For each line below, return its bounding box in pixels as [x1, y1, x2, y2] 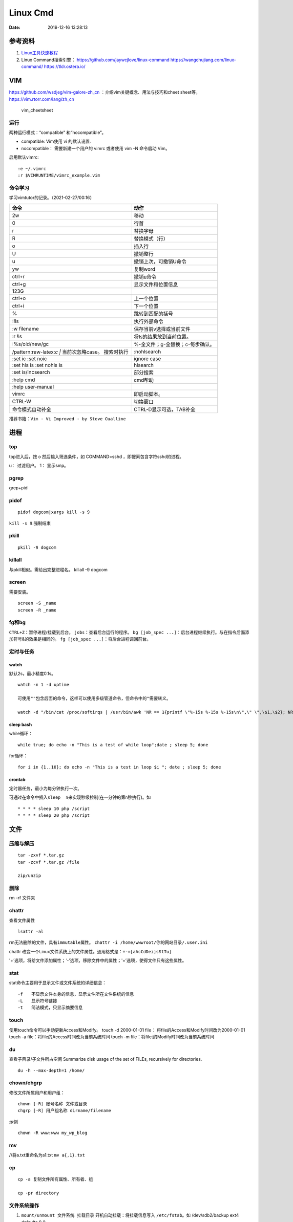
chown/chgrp [9, 1079, 42, 1086]
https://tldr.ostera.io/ [44, 64, 85, 69]
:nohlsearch [133, 348, 161, 355]
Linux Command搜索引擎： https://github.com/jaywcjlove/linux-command [21, 57, 169, 63]
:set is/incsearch [12, 369, 50, 375]
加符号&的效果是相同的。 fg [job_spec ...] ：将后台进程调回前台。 [9, 636, 151, 642]
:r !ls [12, 333, 22, 340]
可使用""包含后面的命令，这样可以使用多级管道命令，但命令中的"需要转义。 [18, 696, 171, 701]
